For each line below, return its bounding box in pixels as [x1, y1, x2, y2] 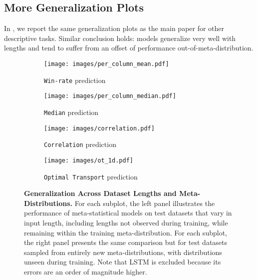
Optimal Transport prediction [44, 171, 138, 181]
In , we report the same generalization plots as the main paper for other [4, 23, 225, 33]
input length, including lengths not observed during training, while [24, 217, 228, 228]
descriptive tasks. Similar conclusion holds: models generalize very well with [4, 32, 236, 43]
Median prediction [44, 106, 99, 117]
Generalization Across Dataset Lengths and [24, 188, 177, 198]
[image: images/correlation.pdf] [44, 124, 155, 132]
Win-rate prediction [44, 74, 106, 85]
